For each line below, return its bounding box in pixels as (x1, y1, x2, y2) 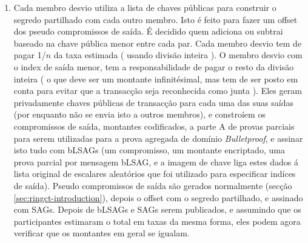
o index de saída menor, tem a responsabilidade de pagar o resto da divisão (13, 60, 294, 73)
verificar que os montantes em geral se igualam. (13, 227, 190, 239)
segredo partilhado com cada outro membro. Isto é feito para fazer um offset (13, 13, 298, 25)
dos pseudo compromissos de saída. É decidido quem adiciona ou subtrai (13, 25, 283, 38)
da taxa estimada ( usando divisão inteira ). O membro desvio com (53, 48, 303, 61)
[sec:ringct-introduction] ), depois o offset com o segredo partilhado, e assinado (13, 191, 303, 204)
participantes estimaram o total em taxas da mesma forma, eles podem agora (13, 215, 301, 227)
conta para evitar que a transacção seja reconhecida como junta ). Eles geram (13, 84, 302, 97)
